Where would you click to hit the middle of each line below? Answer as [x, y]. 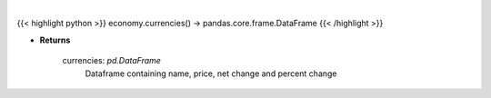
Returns [55, 40]
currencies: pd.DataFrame [111, 61]
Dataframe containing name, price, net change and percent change [211, 73]
